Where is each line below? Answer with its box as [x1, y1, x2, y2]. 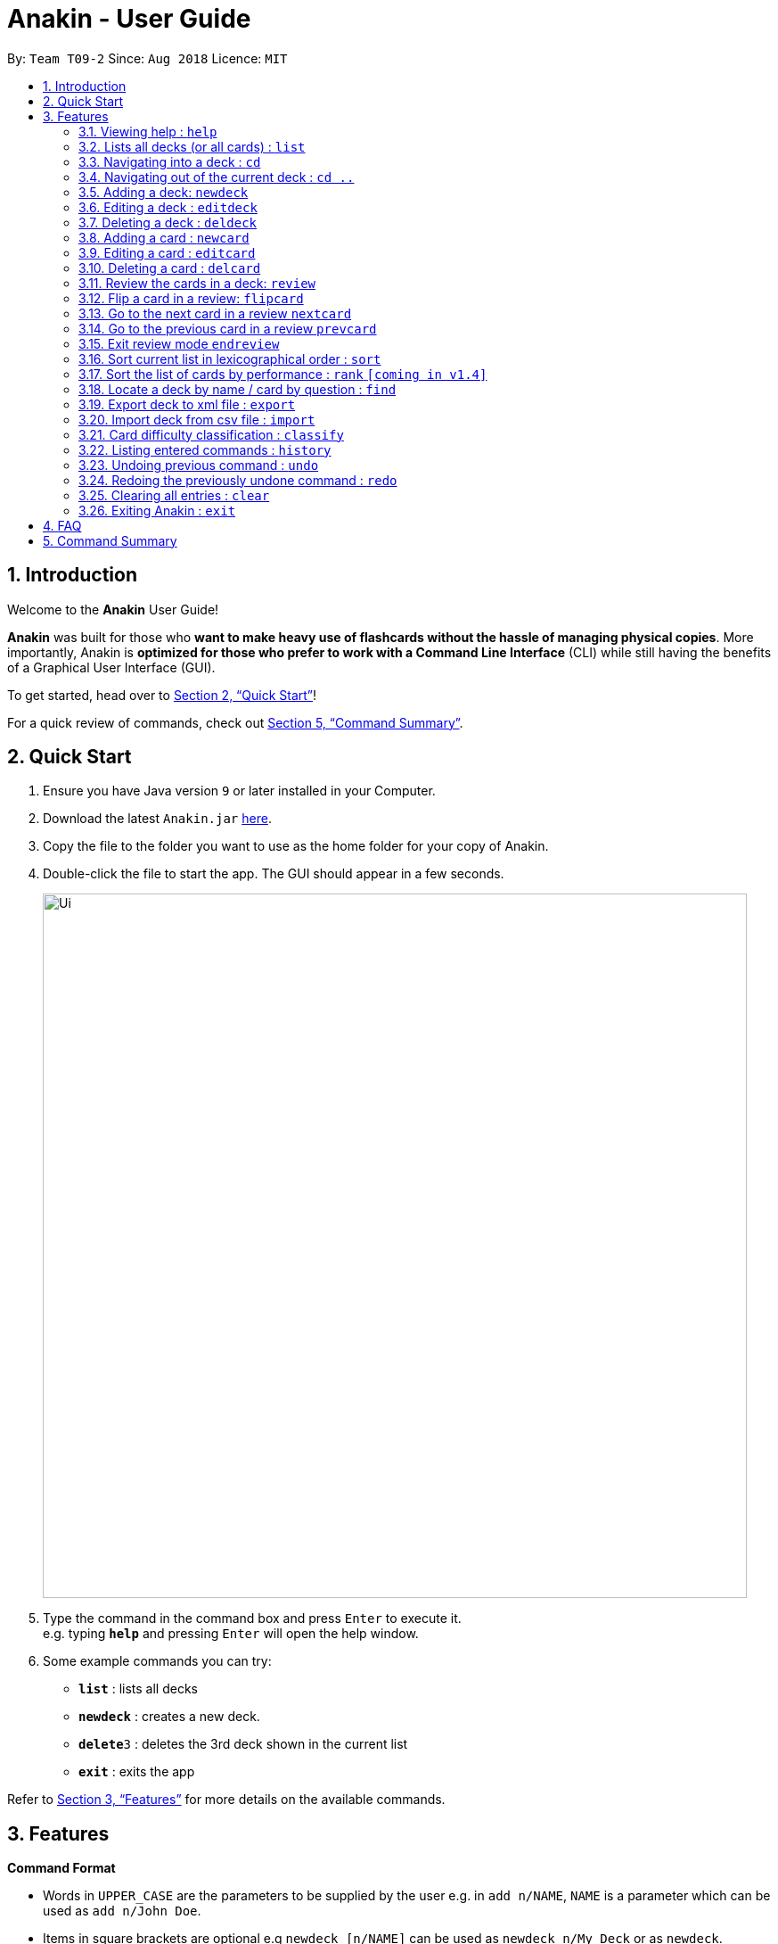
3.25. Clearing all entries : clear [78, 487, 270, 503]
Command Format [7, 1860, 116, 1876]
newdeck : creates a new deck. [78, 1709, 260, 1725]
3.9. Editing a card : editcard [78, 244, 256, 260]
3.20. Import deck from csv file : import [78, 411, 315, 427]
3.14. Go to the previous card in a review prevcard [78, 320, 377, 336]
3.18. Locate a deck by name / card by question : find [78, 381, 397, 397]
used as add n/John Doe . [43, 1903, 201, 1919]
